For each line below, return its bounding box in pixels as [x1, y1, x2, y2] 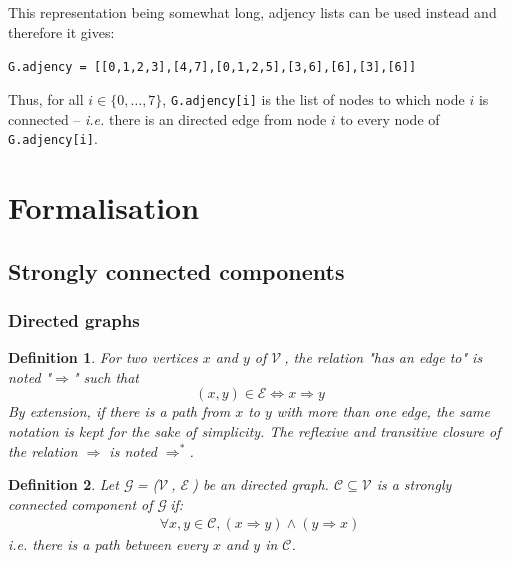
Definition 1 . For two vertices [8, 347, 198, 368]
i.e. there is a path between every [8, 534, 209, 555]
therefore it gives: [8, 21, 115, 42]
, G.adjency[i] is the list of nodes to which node [162, 88, 465, 109]
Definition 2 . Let [8, 474, 119, 495]
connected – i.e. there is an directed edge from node [8, 108, 327, 129]
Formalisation [8, 186, 200, 227]
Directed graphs [8, 307, 140, 332]
